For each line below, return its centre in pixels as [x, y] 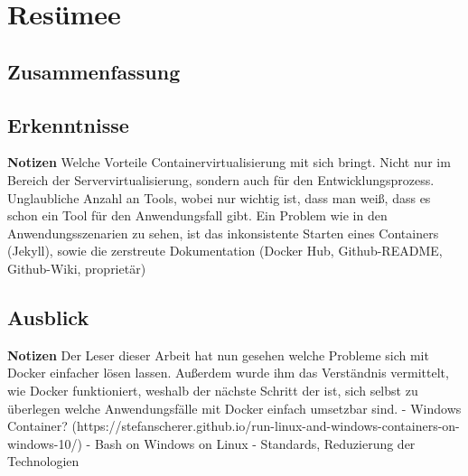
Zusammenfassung [94, 71]
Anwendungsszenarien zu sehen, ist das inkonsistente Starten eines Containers [223, 233]
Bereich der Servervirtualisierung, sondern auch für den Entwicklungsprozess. [221, 179]
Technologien [43, 461]
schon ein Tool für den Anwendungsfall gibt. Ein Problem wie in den [197, 215]
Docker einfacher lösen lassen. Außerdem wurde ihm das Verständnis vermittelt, [228, 373]
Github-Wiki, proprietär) [77, 268]
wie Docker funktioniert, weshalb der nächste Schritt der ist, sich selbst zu [213, 390]
